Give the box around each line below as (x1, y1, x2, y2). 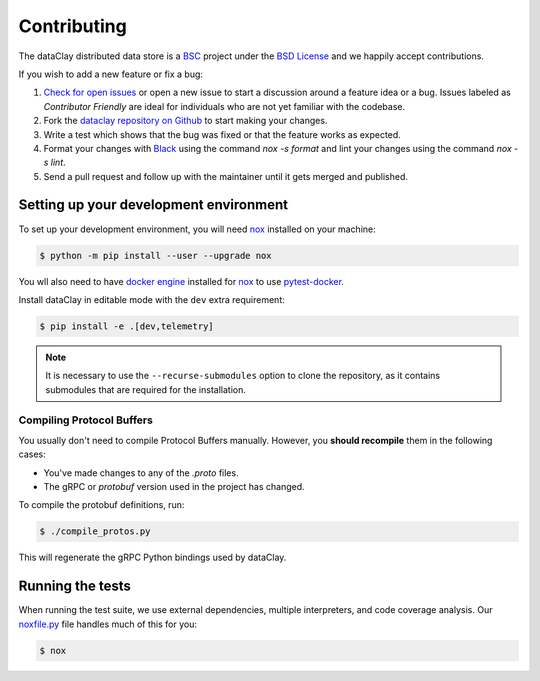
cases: (18, 448, 46, 460)
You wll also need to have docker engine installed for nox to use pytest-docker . (18, 275, 345, 287)
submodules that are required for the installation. (45, 383, 247, 395)
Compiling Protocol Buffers (18, 413, 154, 427)
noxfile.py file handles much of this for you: (18, 618, 197, 630)
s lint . (43, 156, 67, 169)
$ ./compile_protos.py (39, 526, 151, 537)
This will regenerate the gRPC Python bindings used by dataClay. (18, 551, 287, 564)
